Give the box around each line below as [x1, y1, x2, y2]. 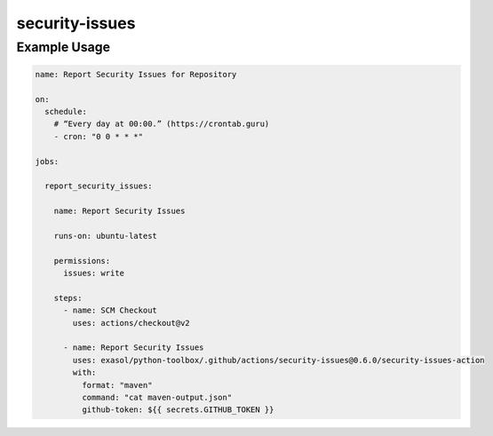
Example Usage [16, 39, 111, 55]
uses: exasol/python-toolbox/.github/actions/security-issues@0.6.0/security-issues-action [72, 355, 485, 365]
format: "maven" [81, 380, 153, 390]
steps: [53, 293, 83, 303]
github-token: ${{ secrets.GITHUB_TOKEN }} [81, 405, 274, 415]
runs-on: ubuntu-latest [53, 231, 157, 241]
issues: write [63, 268, 124, 279]
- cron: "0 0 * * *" [53, 131, 144, 141]
